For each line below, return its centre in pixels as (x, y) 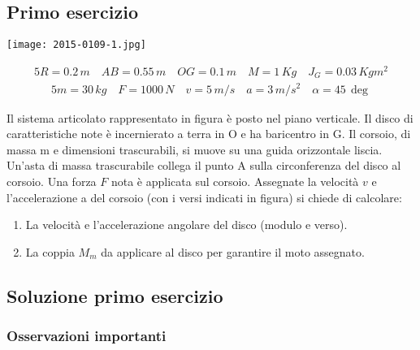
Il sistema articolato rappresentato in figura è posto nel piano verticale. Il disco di (210, 117)
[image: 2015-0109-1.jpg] (76, 45)
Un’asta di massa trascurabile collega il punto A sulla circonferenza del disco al (204, 165)
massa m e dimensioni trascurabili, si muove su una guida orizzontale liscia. (195, 149)
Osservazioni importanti (87, 335)
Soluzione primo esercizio (115, 295)
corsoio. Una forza (52, 181)
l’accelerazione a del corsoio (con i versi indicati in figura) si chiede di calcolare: (204, 197)
